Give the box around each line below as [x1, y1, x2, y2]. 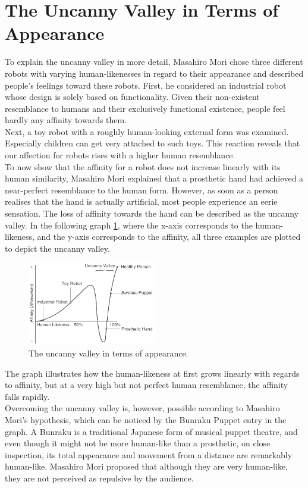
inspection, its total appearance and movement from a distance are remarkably [5, 448, 293, 461]
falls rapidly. [5, 390, 50, 402]
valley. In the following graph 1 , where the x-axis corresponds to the [5, 218, 253, 231]
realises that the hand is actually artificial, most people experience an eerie [5, 195, 278, 208]
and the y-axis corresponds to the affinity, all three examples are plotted [37, 230, 301, 243]
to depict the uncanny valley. [5, 242, 110, 254]
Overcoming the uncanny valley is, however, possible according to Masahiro [5, 402, 280, 414]
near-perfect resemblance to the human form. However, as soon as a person [5, 183, 278, 196]
